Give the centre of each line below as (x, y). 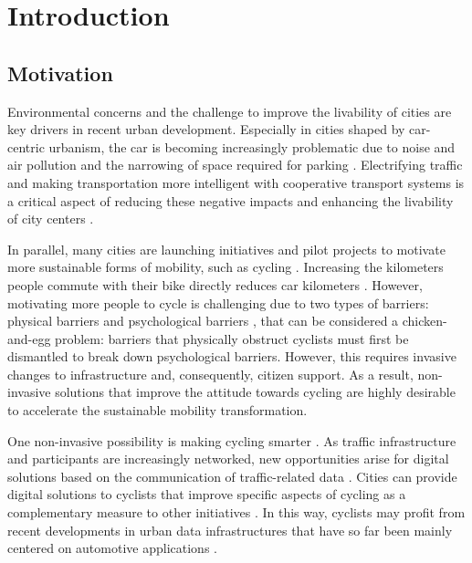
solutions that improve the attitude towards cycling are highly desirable (255, 392)
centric (26, 146)
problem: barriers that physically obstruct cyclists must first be (232, 338)
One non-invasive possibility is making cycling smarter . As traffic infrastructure (232, 440)
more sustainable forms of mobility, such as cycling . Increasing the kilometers (226, 267)
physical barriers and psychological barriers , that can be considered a (203, 321)
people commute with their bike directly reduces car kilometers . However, (215, 284)
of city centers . (51, 219)
